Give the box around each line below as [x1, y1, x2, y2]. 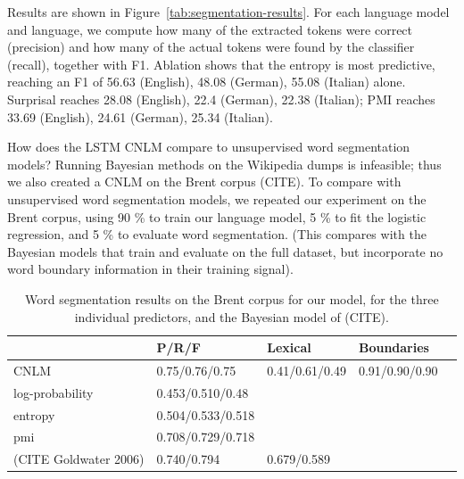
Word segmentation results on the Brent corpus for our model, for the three [25, 289, 439, 308]
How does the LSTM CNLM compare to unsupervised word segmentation [7, 137, 410, 156]
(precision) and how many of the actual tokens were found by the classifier [7, 37, 415, 56]
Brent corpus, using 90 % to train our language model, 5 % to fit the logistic [7, 207, 427, 226]
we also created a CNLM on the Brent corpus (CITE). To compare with [7, 172, 402, 191]
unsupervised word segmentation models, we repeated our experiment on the [7, 189, 427, 208]
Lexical [267, 338, 311, 357]
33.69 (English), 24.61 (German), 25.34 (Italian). [7, 107, 273, 126]
